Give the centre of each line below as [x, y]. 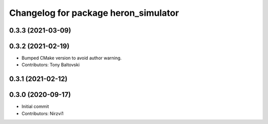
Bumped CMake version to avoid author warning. [71, 58]
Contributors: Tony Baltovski [51, 65]
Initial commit [35, 107]
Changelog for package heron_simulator [94, 13]
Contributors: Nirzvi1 [43, 113]
